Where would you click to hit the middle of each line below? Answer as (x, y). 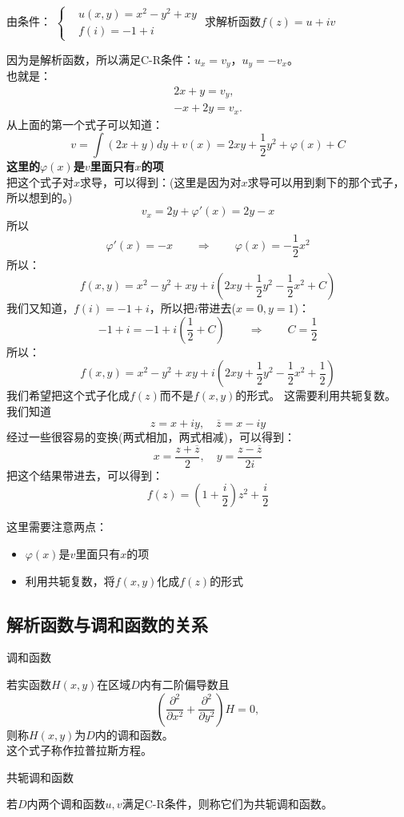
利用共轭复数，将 (70, 580)
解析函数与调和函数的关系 (107, 624)
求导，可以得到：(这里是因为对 (161, 181)
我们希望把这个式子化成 (68, 395)
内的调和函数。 (134, 734)
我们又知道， (40, 308)
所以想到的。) (40, 197)
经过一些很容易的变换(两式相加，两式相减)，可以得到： (151, 436)
